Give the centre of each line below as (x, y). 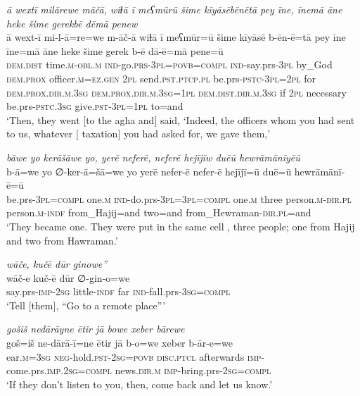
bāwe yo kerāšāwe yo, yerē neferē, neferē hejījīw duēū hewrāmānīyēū (153, 157)
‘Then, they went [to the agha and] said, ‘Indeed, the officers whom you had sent (181, 119)
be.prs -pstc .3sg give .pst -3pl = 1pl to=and (95, 106)
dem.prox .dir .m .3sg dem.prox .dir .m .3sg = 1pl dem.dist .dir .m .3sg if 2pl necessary (176, 92)
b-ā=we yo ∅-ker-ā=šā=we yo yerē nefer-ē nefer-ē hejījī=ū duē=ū (149, 171)
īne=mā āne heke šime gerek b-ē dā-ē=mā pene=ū (115, 50)
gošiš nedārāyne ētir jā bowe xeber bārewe (96, 329)
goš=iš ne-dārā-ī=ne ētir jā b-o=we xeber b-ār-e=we (120, 343)
